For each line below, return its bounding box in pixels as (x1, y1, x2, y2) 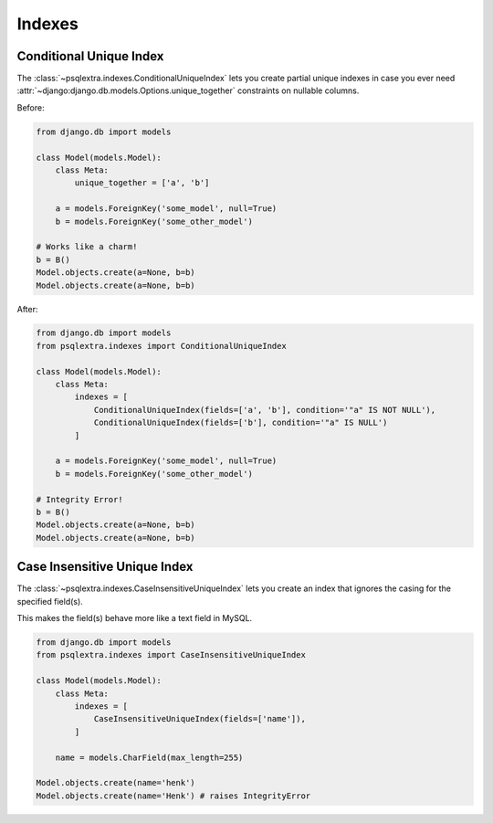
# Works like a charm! (36, 242, 138, 252)
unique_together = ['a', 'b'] (74, 178, 210, 188)
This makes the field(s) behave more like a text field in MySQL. (16, 613, 253, 624)
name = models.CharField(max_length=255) (55, 752, 244, 763)
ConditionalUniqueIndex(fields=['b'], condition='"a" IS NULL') (93, 417, 388, 428)
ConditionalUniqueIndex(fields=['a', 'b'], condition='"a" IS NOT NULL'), (93, 405, 436, 415)
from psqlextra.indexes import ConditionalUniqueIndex (36, 341, 287, 351)
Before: (16, 101, 45, 113)
